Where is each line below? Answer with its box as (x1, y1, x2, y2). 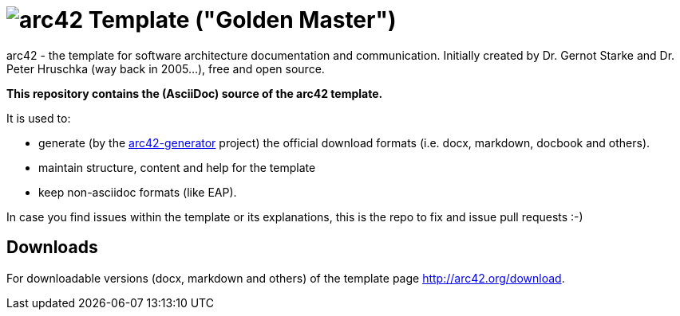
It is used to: (6, 111, 71, 125)
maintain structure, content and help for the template (38, 160, 316, 174)
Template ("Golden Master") (88, 6, 397, 33)
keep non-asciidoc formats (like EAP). (38, 185, 237, 199)
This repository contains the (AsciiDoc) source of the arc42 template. (6, 86, 383, 100)
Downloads (6, 237, 98, 258)
